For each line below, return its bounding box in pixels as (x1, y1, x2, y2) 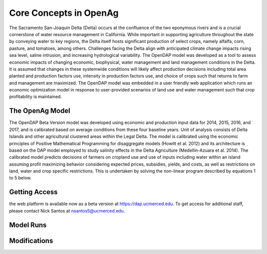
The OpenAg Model (9, 107, 70, 115)
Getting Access (9, 188, 58, 196)
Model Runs (9, 220, 47, 229)
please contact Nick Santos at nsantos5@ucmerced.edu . (9, 208, 125, 213)
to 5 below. (9, 175, 32, 181)
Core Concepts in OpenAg (9, 7, 119, 18)
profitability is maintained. (9, 94, 62, 100)
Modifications (9, 236, 53, 245)
